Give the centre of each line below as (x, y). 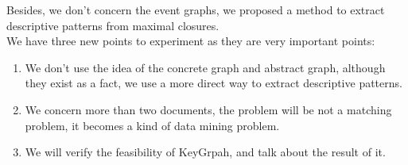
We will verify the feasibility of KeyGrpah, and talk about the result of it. (205, 152)
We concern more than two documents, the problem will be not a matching (208, 109)
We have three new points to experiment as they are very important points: (191, 41)
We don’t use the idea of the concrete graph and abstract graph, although (205, 67)
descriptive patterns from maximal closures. (113, 25)
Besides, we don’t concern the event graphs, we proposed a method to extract (196, 10)
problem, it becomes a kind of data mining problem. (152, 125)
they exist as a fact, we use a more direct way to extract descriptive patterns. (214, 83)
